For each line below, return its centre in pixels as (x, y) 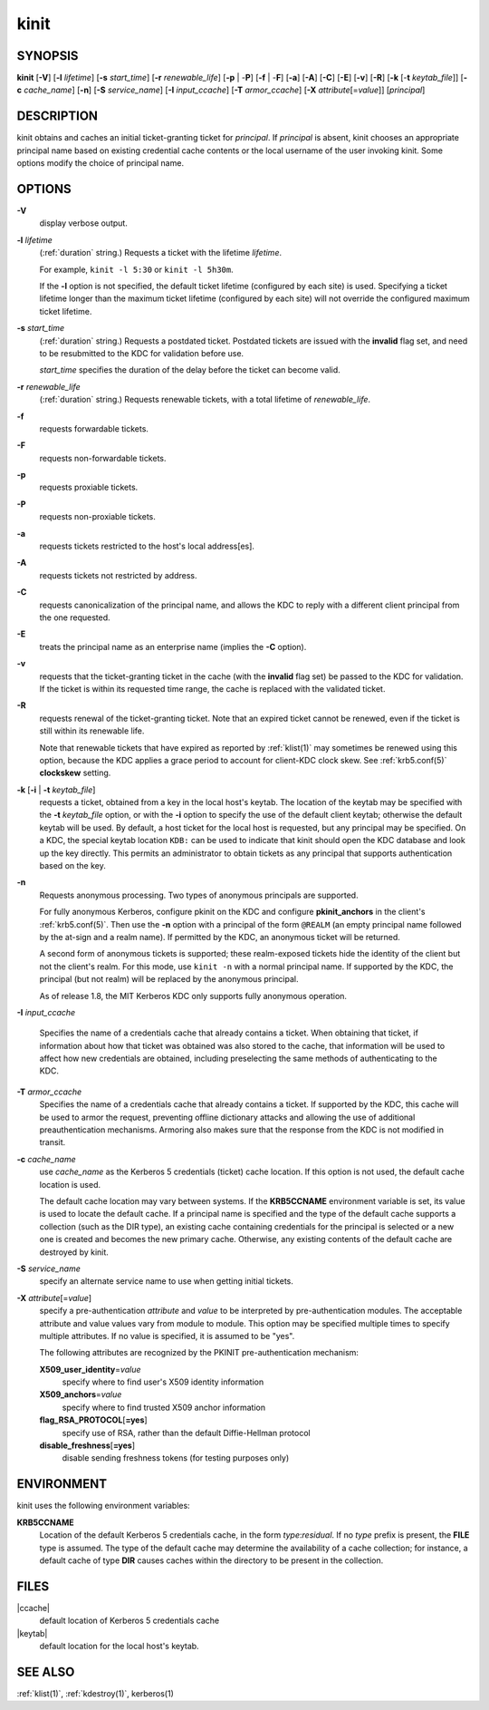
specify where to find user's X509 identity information (163, 1382)
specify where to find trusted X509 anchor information (164, 1407)
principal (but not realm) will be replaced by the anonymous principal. (169, 979)
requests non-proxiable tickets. (97, 517)
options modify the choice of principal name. (101, 163)
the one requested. (75, 617)
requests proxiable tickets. (89, 487)
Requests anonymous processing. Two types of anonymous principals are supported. (199, 895)
